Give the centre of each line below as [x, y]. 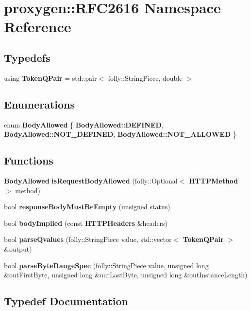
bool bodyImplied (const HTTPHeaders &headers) [86, 223]
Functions [29, 160]
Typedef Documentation [66, 301]
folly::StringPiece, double [145, 78]
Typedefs [27, 57]
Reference [38, 27]
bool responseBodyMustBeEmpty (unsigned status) [87, 207]
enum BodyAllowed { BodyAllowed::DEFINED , [84, 124]
